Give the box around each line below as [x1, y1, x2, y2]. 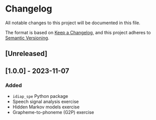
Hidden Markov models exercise [12, 104, 80, 110]
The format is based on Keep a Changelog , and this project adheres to [5, 29, 151, 35]
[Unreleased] [5, 49, 48, 58]
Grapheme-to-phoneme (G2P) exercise [12, 109, 94, 115]
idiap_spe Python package [12, 93, 68, 99]
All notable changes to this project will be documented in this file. [5, 20, 141, 26]
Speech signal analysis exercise [12, 99, 79, 105]
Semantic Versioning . [5, 35, 49, 41]
